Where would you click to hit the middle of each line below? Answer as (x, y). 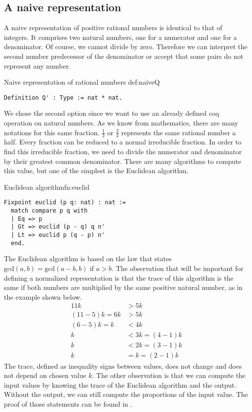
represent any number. (37, 65)
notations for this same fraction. (52, 132)
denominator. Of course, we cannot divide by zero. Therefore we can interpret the (126, 46)
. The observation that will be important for (178, 268)
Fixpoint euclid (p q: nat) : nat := (65, 203)
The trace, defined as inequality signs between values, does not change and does (123, 366)
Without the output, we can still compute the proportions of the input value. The (126, 394)
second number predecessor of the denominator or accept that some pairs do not (124, 56)
